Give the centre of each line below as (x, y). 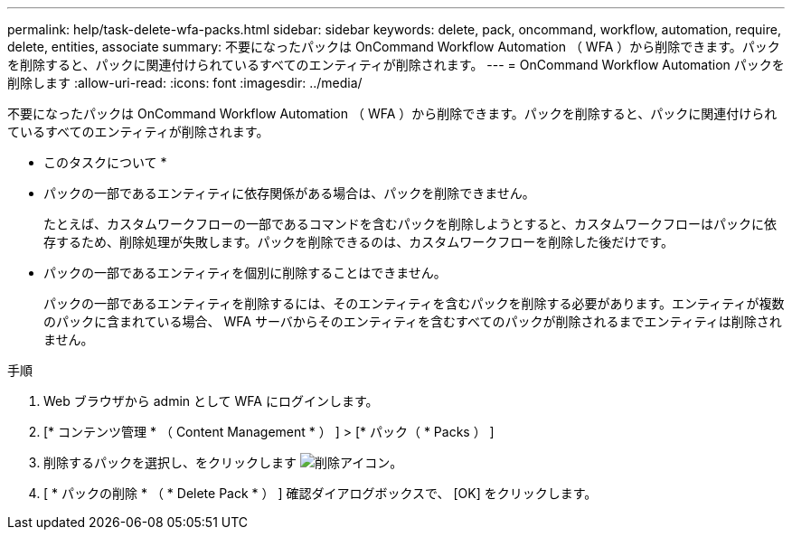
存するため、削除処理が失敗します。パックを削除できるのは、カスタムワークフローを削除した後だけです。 (358, 242)
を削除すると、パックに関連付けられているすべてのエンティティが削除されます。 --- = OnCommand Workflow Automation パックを (396, 65)
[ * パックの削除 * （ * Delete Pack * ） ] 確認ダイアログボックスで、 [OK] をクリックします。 (321, 493)
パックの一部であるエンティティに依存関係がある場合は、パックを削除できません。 (289, 193)
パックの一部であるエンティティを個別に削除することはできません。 (245, 273)
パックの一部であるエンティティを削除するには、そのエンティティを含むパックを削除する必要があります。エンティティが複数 (414, 303)
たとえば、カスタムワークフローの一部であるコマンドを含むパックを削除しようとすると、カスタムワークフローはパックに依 (410, 224)
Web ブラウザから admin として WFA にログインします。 (211, 401)
